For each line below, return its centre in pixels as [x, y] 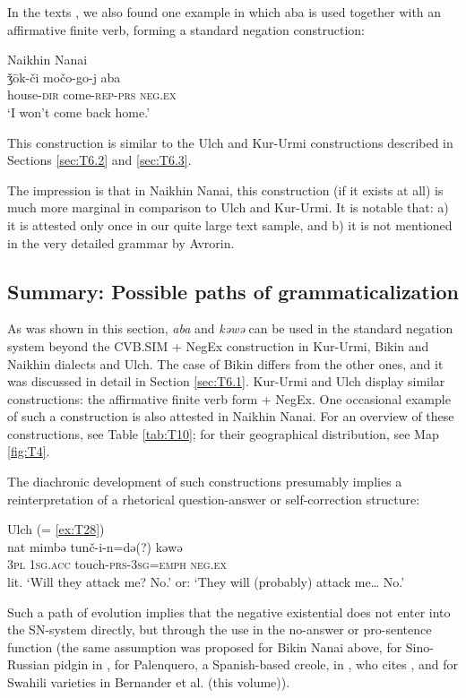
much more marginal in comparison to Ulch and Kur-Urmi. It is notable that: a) [228, 207]
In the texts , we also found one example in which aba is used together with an [224, 12]
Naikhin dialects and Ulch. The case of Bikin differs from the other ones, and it [225, 363]
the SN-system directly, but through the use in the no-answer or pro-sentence [220, 629]
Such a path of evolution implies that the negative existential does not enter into [229, 612]
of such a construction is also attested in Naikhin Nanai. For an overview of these [231, 416]
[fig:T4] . [29, 451]
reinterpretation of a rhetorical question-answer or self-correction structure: [214, 499]
